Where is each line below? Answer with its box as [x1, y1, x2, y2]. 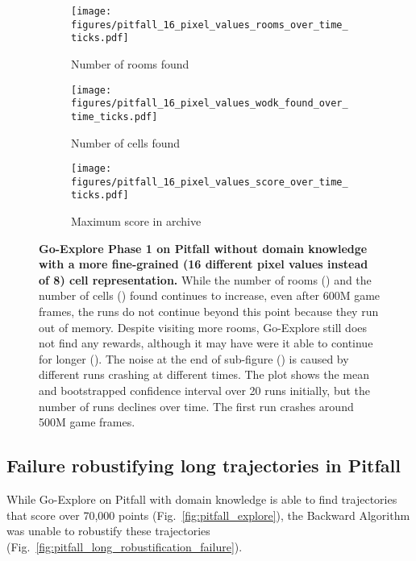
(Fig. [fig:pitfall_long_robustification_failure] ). [6, 538, 243, 555]
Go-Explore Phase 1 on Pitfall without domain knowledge [39, 239, 368, 256]
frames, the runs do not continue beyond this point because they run [39, 303, 379, 320]
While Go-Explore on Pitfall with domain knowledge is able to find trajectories [6, 491, 397, 508]
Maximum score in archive [71, 213, 202, 230]
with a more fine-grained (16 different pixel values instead [39, 256, 368, 272]
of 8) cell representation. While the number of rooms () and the [39, 271, 372, 288]
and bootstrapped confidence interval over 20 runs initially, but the [39, 382, 371, 399]
